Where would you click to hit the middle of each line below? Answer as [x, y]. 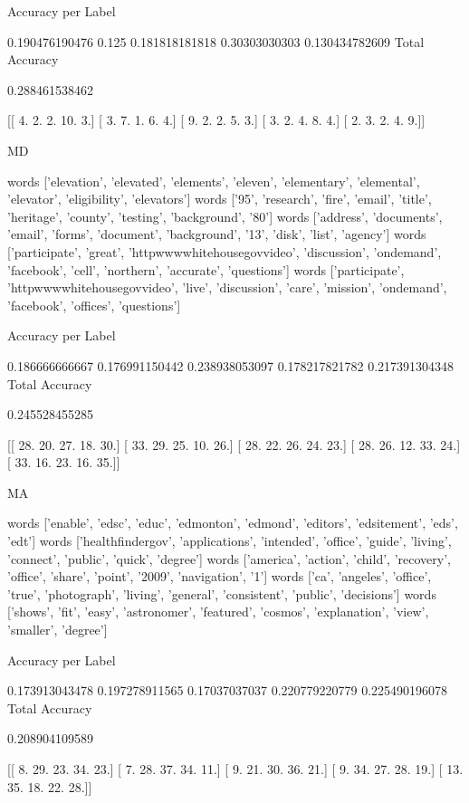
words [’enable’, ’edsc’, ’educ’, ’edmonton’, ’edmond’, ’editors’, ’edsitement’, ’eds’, [233, 523]
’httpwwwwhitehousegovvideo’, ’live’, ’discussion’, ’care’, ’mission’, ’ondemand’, [227, 287]
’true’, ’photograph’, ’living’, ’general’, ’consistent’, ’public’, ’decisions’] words [222, 593]
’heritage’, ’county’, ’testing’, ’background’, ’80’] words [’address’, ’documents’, [225, 216]
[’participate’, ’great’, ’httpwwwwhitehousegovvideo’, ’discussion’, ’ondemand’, [225, 251]
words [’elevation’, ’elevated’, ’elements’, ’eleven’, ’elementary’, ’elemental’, [214, 181]
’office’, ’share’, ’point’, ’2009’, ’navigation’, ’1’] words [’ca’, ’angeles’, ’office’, [220, 576]
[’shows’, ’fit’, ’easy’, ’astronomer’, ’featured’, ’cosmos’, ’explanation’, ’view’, [218, 612]
